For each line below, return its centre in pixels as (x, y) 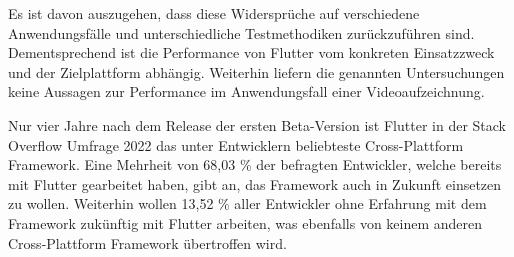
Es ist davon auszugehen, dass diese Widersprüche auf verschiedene (214, 13)
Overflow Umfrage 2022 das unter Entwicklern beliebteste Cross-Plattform (236, 144)
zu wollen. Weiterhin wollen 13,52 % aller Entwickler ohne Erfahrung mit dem (247, 203)
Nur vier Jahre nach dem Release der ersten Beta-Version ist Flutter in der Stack (257, 124)
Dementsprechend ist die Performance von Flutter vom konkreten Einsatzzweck (251, 52)
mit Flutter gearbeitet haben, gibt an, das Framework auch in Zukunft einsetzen (255, 183)
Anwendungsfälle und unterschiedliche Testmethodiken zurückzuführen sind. (241, 32)
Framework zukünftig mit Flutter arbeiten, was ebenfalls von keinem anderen (245, 222)
